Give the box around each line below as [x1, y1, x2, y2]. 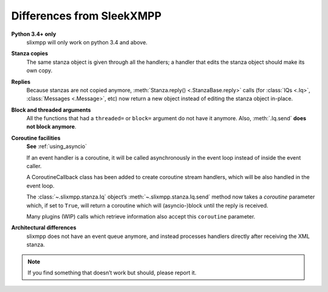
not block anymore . [26, 123, 77, 131]
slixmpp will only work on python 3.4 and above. [26, 38, 148, 46]
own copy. [26, 67, 53, 74]
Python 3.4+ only [11, 30, 56, 38]
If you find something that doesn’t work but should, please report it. [27, 269, 197, 276]
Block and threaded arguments [11, 106, 91, 114]
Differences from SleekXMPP [11, 9, 162, 22]
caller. [26, 163, 42, 170]
